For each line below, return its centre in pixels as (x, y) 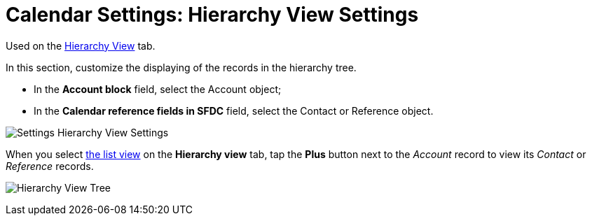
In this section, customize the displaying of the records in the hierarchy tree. (181, 67)
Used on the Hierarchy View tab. (81, 45)
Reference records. (50, 166)
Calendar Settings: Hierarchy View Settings (212, 15)
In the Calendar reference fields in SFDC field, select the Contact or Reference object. (234, 110)
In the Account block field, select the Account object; (158, 89)
